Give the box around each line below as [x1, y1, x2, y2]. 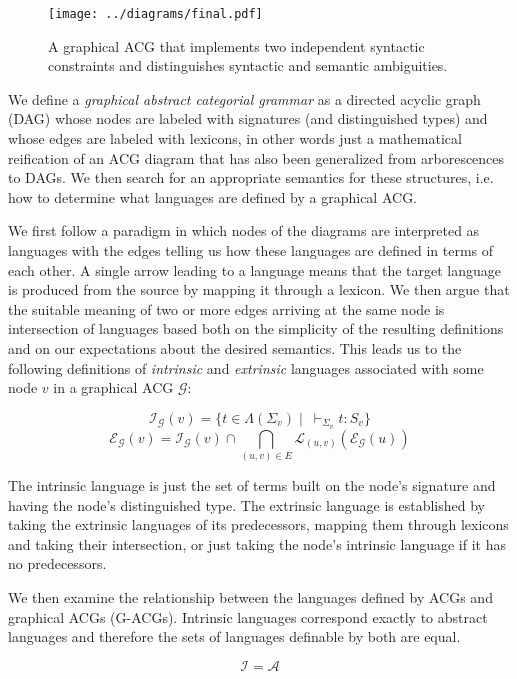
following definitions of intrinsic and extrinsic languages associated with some [8, 357, 484, 378]
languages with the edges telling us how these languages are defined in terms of [8, 240, 494, 260]
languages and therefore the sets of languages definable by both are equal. [8, 626, 461, 647]
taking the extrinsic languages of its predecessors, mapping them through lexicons [8, 514, 509, 535]
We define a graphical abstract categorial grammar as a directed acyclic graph [8, 88, 481, 109]
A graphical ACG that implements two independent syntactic [48, 35, 425, 56]
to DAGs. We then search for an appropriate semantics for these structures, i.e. [8, 167, 494, 188]
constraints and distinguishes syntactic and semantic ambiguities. [48, 55, 448, 76]
